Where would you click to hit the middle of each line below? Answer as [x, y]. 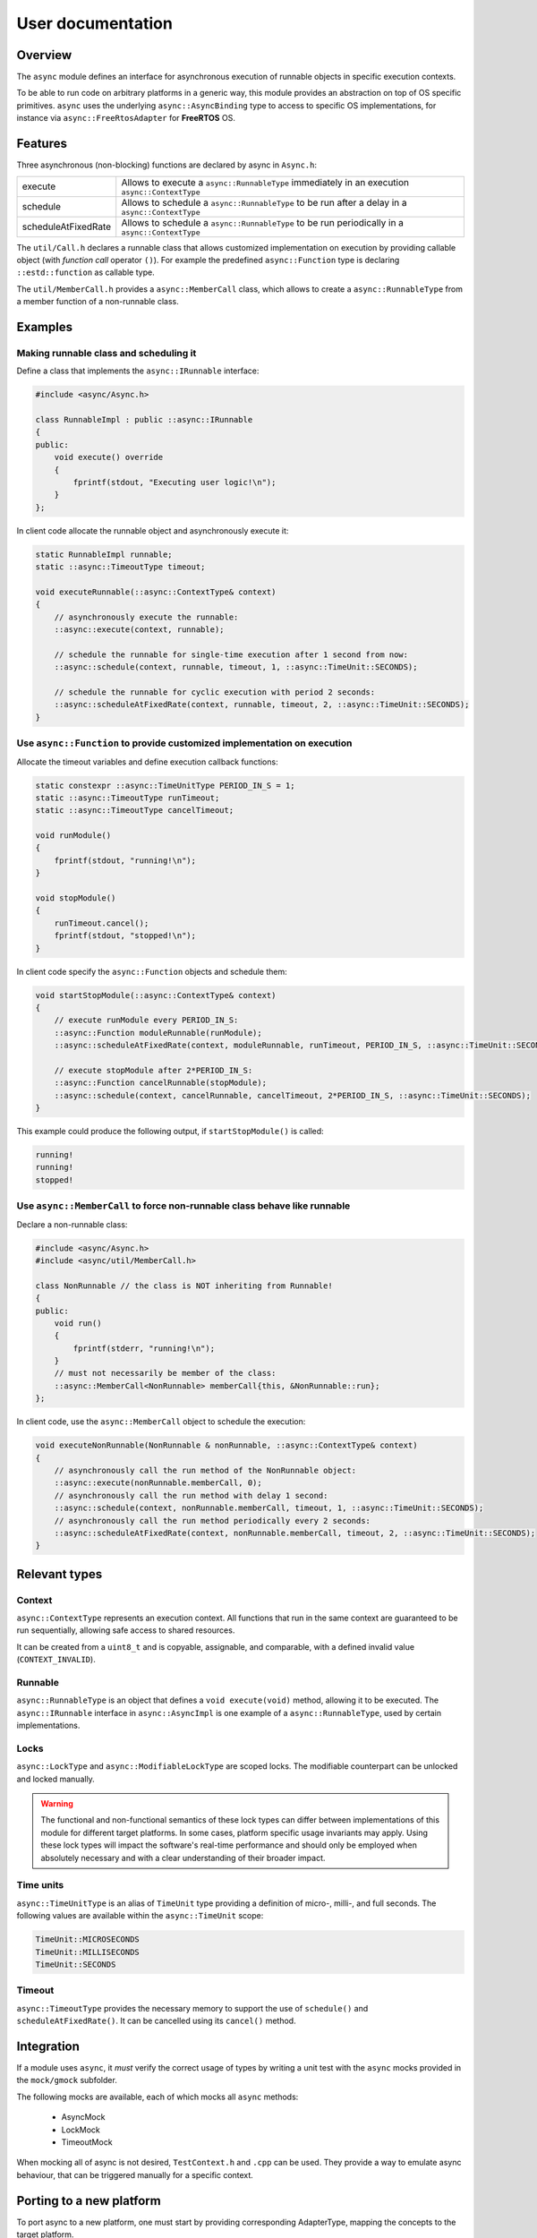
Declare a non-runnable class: [72, 1224]
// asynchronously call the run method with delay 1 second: [191, 1495]
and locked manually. [56, 1779]
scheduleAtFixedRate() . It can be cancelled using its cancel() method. [156, 2021]
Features [42, 144]
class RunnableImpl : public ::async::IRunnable [144, 420]
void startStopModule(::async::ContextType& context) [156, 995]
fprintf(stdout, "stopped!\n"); [125, 936]
